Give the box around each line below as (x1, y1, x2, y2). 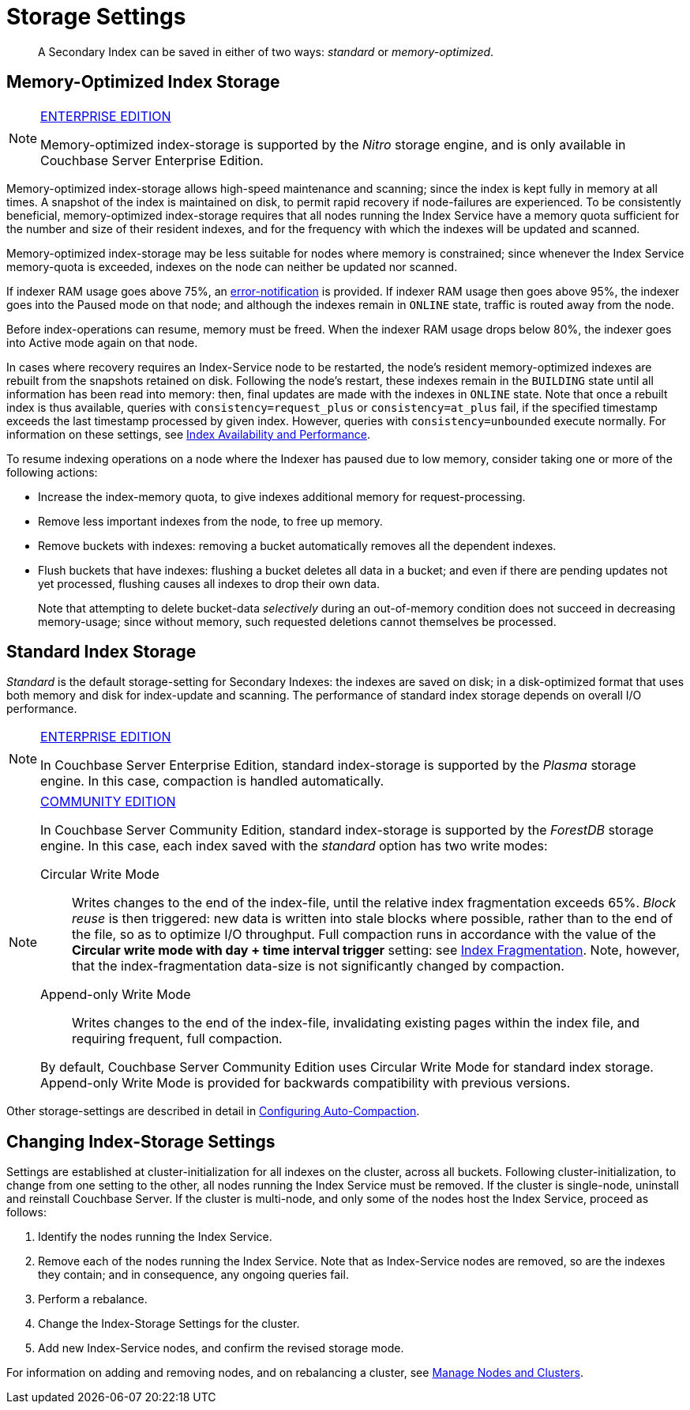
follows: (6, 1205, 47, 1220)
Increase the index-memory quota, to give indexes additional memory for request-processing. (38, 489, 526, 503)
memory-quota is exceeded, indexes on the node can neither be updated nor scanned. (6, 259, 458, 273)
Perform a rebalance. (38, 1292, 148, 1306)
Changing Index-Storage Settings (6, 1131, 276, 1152)
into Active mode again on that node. (6, 335, 198, 349)
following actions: (6, 465, 98, 479)
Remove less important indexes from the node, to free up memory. (38, 514, 383, 528)
